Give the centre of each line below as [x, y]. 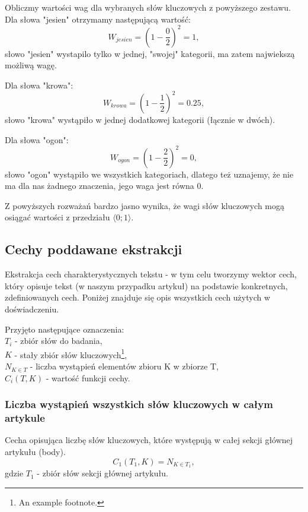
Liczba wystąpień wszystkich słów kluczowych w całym [139, 404]
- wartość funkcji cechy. [88, 377]
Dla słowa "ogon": [37, 139]
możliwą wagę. [31, 65]
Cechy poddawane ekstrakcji [94, 249]
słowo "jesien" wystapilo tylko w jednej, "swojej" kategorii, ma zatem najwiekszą [150, 53]
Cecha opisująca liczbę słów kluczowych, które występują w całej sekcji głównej [149, 440]
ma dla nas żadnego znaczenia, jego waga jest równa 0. [104, 186]
